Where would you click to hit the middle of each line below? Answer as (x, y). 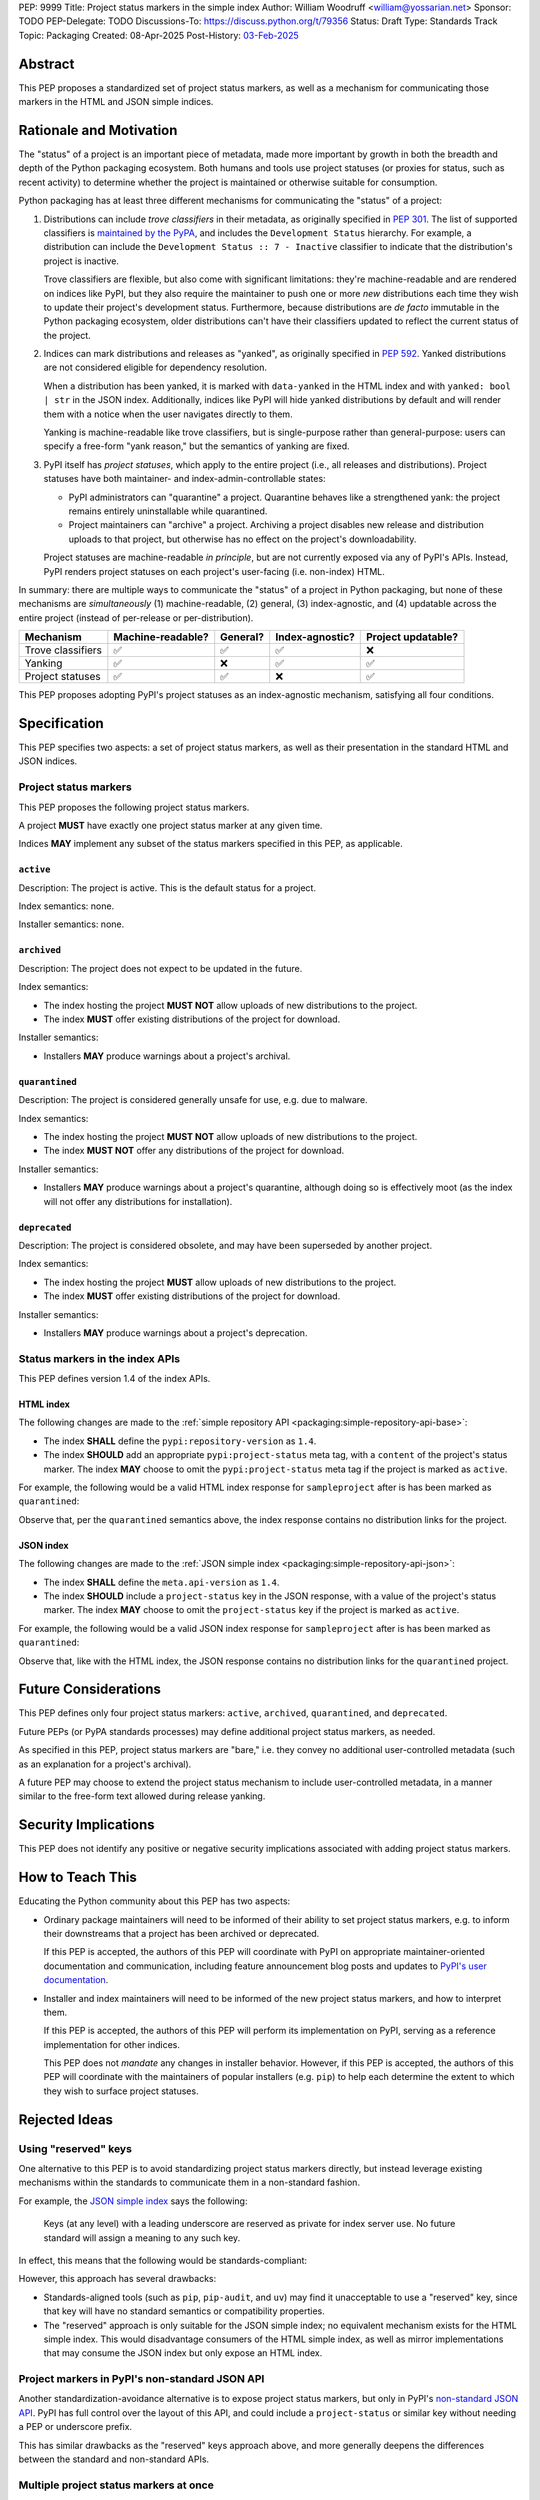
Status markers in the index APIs (99, 1358)
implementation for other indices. (111, 2044)
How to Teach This (77, 1877)
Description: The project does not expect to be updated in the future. (160, 968)
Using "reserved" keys (75, 2148)
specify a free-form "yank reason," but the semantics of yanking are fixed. (196, 446)
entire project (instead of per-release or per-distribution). (136, 617)
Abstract (46, 63)
